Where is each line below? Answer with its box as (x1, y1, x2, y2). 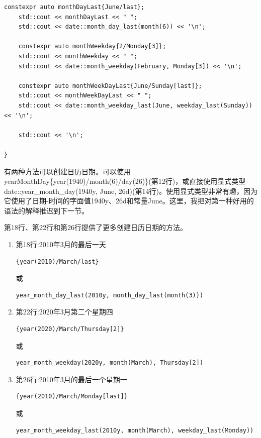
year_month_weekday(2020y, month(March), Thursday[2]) (16, 359, 204, 367)
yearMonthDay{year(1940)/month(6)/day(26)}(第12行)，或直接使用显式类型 (4, 176, 246, 186)
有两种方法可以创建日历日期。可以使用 (4, 166, 131, 176)
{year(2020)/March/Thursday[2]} (16, 325, 124, 333)
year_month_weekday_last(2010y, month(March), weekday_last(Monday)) (16, 426, 254, 434)
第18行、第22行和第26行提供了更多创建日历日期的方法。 (4, 222, 187, 233)
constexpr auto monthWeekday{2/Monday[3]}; (18, 43, 166, 50)
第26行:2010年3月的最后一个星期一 (16, 374, 127, 384)
